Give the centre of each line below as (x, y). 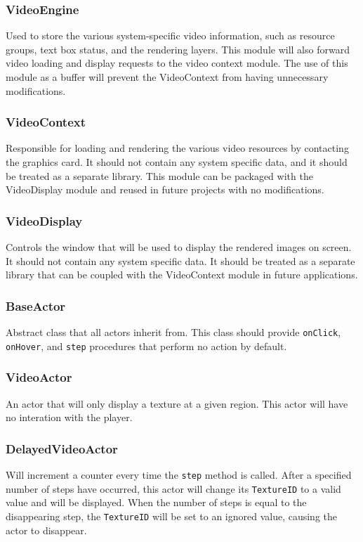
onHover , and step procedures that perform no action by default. (146, 346)
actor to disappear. (46, 530)
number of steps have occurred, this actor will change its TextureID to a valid (173, 488)
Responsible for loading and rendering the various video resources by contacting (177, 148)
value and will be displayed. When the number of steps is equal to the (156, 502)
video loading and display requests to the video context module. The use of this (177, 63)
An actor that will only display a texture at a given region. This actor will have (177, 403)
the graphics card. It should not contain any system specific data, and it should (177, 162)
